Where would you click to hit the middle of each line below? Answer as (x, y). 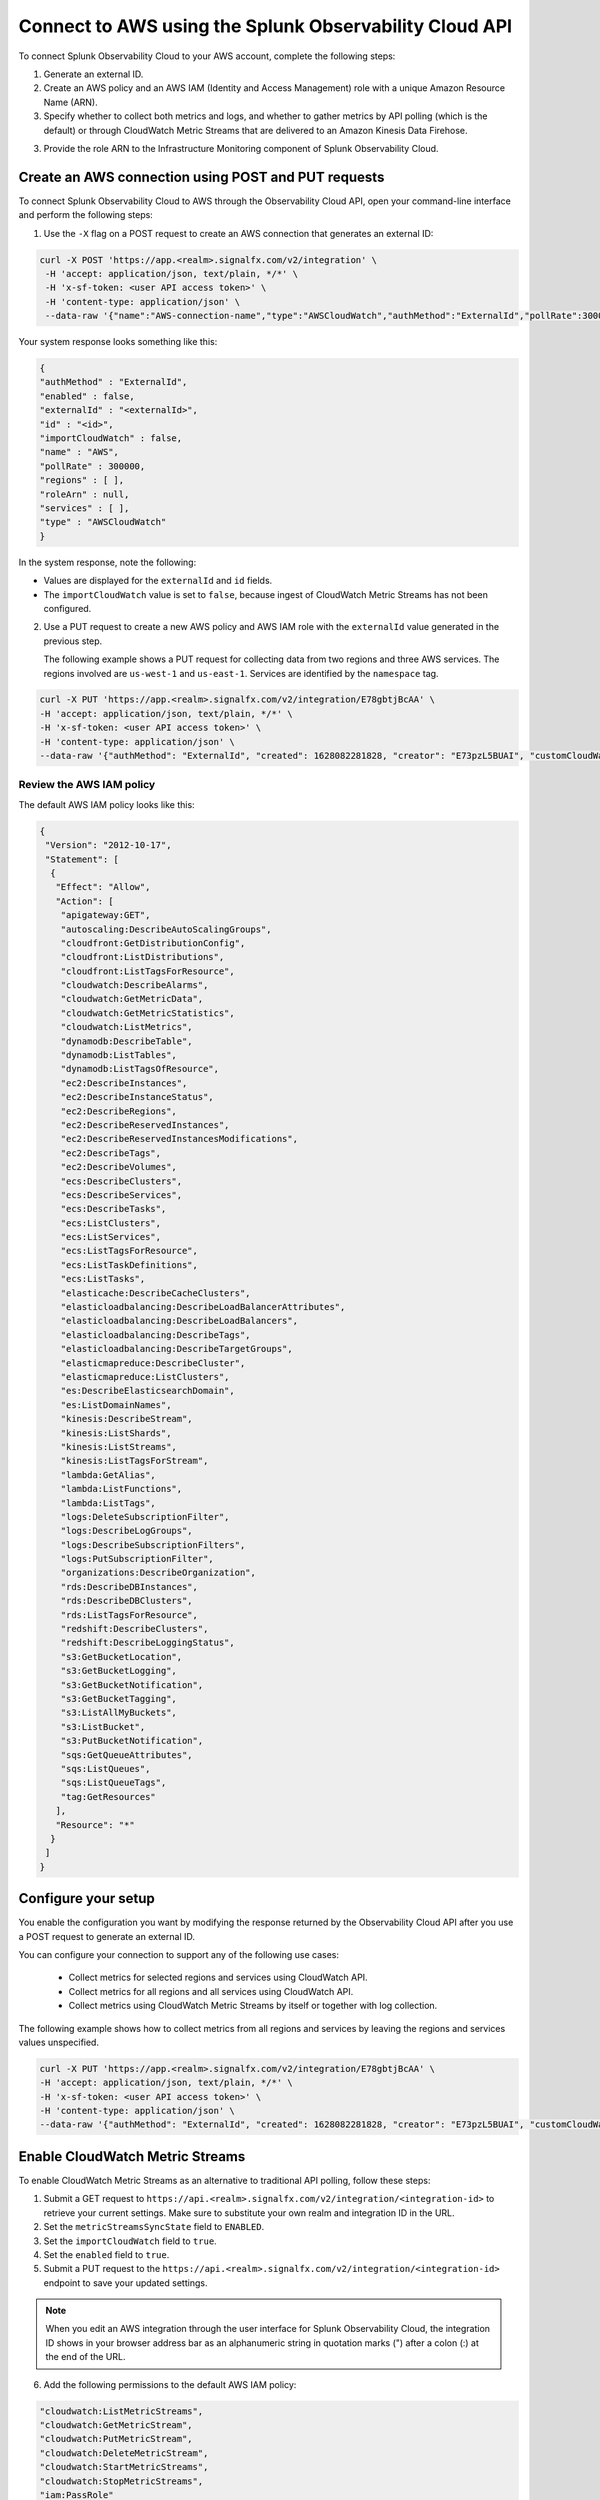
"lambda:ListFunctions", (121, 1489)
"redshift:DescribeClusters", (134, 1629)
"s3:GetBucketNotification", (132, 1684)
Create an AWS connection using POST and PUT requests (201, 176)
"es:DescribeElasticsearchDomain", (147, 1391)
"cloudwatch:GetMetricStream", (116, 2425)
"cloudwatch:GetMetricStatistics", (147, 1013)
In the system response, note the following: (107, 562)
